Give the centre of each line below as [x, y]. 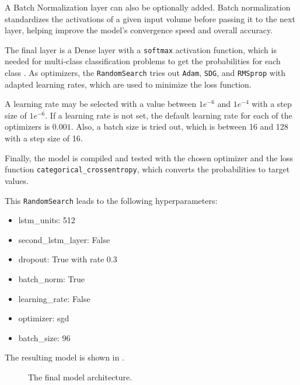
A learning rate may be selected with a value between [101, 104]
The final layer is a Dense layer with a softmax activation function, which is [141, 49]
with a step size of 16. [44, 138]
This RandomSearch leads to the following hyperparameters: [111, 200]
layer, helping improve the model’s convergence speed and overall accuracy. [139, 30]
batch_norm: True [52, 278]
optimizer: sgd [44, 318]
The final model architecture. [80, 377]
